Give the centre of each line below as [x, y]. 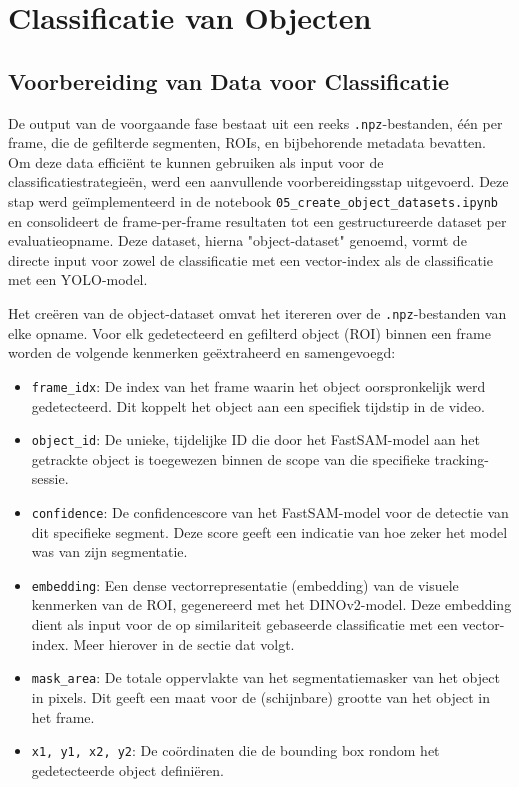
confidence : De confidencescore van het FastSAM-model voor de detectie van [270, 511]
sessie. [50, 478]
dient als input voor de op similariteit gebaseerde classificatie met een [244, 624]
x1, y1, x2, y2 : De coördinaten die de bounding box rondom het [235, 750]
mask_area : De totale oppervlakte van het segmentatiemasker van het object [265, 677]
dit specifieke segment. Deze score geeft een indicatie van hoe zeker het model [269, 531]
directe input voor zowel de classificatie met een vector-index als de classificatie [250, 259]
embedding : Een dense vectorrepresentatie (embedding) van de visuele [245, 584]
